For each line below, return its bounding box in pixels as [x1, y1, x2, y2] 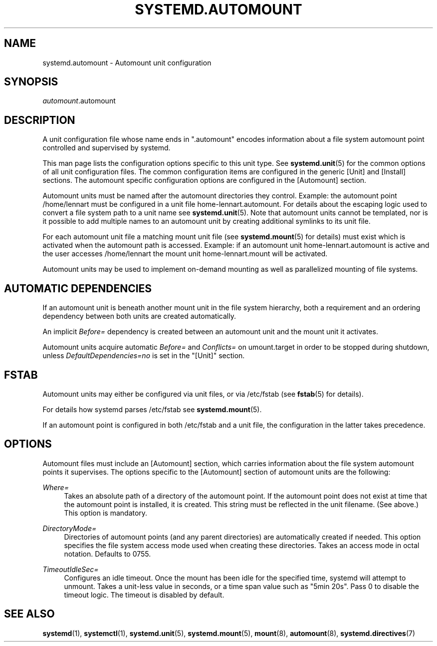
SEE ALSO [4, 608, 55, 621]
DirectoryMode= [42, 524, 97, 533]
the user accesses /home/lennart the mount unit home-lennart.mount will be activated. [42, 249, 328, 258]
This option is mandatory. [64, 508, 148, 517]
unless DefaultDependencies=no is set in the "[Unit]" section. [42, 351, 245, 360]
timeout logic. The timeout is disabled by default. [64, 590, 224, 599]
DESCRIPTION [4, 113, 75, 126]
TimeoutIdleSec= [42, 565, 99, 574]
